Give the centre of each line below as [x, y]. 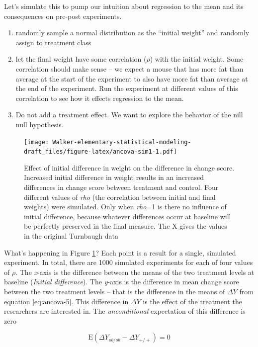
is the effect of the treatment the [192, 301]
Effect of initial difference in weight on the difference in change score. [129, 167]
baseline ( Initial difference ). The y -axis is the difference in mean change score [122, 282]
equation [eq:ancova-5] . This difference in [66, 301]
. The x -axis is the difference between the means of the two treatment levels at [135, 272]
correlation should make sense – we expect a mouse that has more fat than [129, 68]
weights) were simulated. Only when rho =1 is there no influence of [125, 207]
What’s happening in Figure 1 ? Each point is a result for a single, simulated [120, 252]
